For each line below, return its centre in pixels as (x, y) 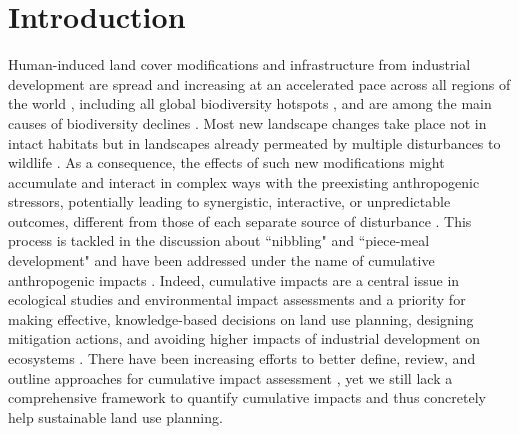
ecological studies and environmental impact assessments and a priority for (237, 299)
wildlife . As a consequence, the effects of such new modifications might (226, 162)
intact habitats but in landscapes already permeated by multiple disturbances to (254, 142)
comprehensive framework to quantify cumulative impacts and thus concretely (247, 397)
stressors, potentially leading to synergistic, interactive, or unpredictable (229, 201)
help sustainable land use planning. (115, 416)
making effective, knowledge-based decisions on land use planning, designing (241, 318)
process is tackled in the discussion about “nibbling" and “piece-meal (219, 240)
